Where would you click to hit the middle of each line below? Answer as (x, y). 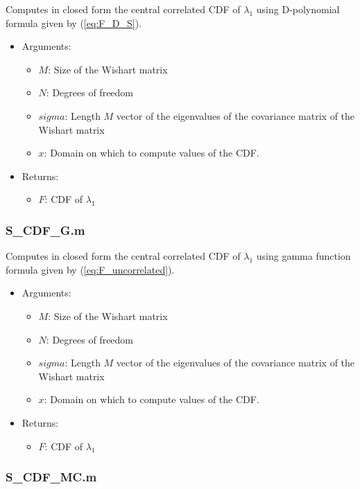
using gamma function (303, 256)
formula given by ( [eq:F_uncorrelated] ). (90, 269)
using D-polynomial (298, 9)
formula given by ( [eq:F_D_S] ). (74, 23)
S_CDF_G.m (45, 230)
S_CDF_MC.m (51, 477)
